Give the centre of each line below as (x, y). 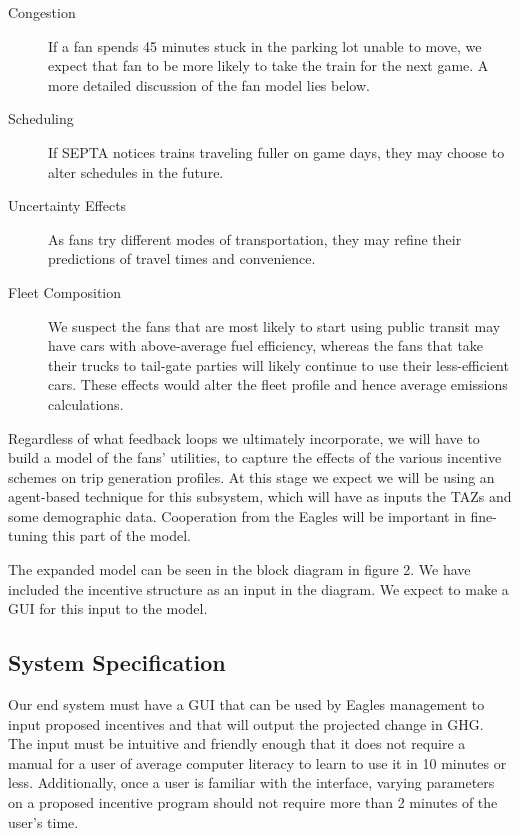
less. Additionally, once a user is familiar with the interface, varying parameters (251, 782)
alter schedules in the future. (136, 171)
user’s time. (43, 821)
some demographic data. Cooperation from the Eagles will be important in (237, 515)
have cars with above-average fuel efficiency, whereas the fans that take (266, 345)
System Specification (117, 662)
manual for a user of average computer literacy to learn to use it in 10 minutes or (257, 762)
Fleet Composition (65, 291)
